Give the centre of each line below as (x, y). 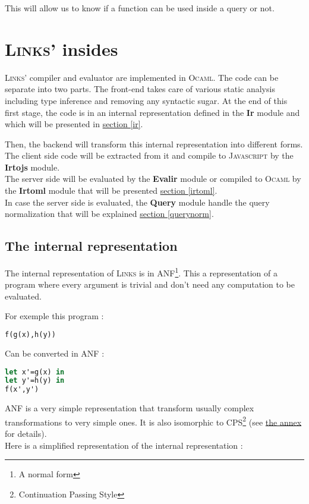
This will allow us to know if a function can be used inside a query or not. (140, 8)
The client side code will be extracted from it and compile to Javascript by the (149, 155)
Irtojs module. (32, 167)
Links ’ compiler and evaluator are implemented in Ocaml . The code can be (142, 77)
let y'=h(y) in (35, 381)
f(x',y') (22, 390)
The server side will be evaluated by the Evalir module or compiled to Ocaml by (153, 179)
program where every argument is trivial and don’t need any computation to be (150, 284)
